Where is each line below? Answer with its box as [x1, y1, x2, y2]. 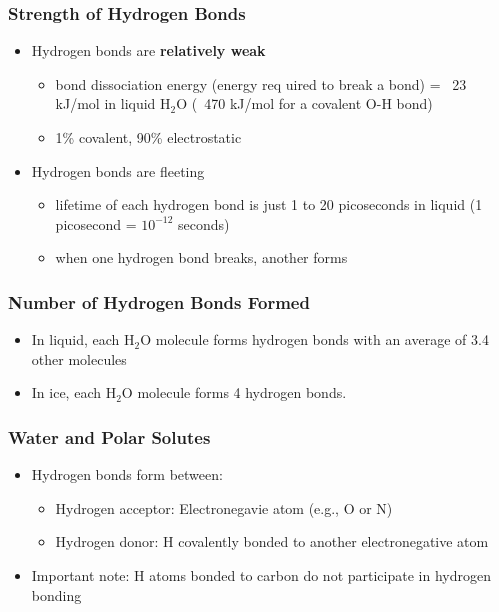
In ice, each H [31, 382, 117, 403]
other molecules [31, 348, 127, 369]
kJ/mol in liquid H [55, 93, 171, 114]
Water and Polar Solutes [8, 424, 211, 449]
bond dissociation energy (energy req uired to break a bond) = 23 [55, 73, 467, 94]
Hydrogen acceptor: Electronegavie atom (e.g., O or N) [55, 497, 393, 518]
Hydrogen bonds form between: [31, 464, 223, 485]
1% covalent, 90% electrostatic [55, 127, 242, 147]
